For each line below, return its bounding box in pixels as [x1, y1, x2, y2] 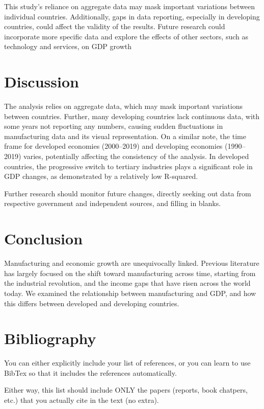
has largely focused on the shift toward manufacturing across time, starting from [4, 267, 256, 278]
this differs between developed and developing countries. [4, 298, 179, 308]
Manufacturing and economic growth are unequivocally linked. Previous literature [4, 258, 259, 268]
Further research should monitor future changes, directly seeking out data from [4, 188, 251, 198]
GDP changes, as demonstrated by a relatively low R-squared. [4, 171, 198, 181]
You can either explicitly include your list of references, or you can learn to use [4, 357, 251, 368]
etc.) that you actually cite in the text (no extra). [4, 395, 159, 405]
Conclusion [4, 228, 83, 249]
